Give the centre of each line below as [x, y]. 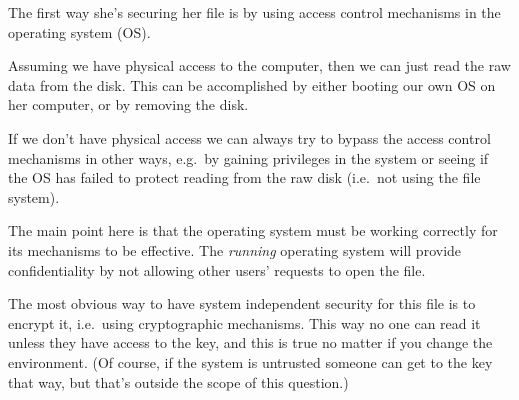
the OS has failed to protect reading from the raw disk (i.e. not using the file [244, 177]
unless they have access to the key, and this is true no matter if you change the [250, 342]
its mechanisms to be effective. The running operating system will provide [235, 249]
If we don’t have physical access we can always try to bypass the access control [249, 137]
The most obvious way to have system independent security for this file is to [242, 303]
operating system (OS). [79, 31]
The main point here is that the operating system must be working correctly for [253, 230]
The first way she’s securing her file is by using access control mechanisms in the [254, 12]
